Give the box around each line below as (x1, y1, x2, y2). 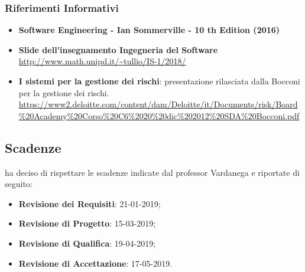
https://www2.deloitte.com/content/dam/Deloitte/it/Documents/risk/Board (18, 98, 298, 110)
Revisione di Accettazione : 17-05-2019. (18, 257, 173, 269)
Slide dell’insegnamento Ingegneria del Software (18, 43, 218, 55)
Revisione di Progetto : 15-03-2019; (18, 217, 156, 230)
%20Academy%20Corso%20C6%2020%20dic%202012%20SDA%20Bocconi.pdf (18, 109, 300, 122)
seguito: (5, 178, 33, 190)
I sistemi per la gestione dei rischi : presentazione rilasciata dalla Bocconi (18, 75, 300, 87)
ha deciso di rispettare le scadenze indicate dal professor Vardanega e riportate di (5, 166, 300, 178)
